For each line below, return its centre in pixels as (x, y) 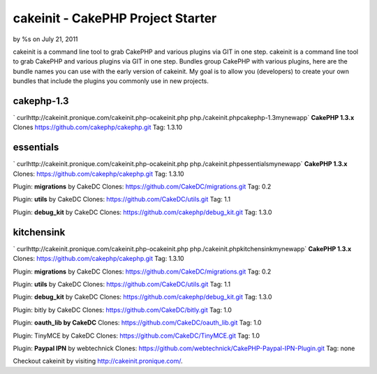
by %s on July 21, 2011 (45, 39)
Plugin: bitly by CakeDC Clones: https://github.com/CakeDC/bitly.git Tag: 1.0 (122, 310)
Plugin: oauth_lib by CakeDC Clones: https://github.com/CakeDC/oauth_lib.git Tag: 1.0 (137, 323)
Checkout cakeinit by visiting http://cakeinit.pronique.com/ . (98, 361)
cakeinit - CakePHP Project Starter (115, 18)
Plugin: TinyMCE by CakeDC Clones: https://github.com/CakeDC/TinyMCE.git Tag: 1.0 (136, 336)
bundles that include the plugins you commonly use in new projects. (111, 81)
